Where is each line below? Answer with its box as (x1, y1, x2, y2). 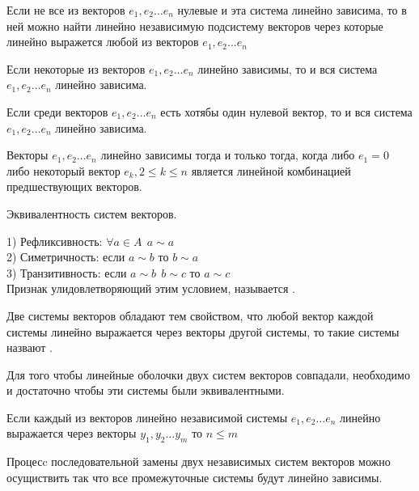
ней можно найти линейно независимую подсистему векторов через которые (6, 17, 383, 34)
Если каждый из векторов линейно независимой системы (6, 408, 288, 425)
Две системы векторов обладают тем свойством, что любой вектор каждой (6, 307, 374, 324)
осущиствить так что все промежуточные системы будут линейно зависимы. (6, 468, 383, 485)
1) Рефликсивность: (6, 232, 103, 249)
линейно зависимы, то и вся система (197, 60, 378, 77)
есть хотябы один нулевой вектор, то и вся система (160, 103, 413, 120)
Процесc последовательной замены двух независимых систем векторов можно (6, 453, 391, 470)
